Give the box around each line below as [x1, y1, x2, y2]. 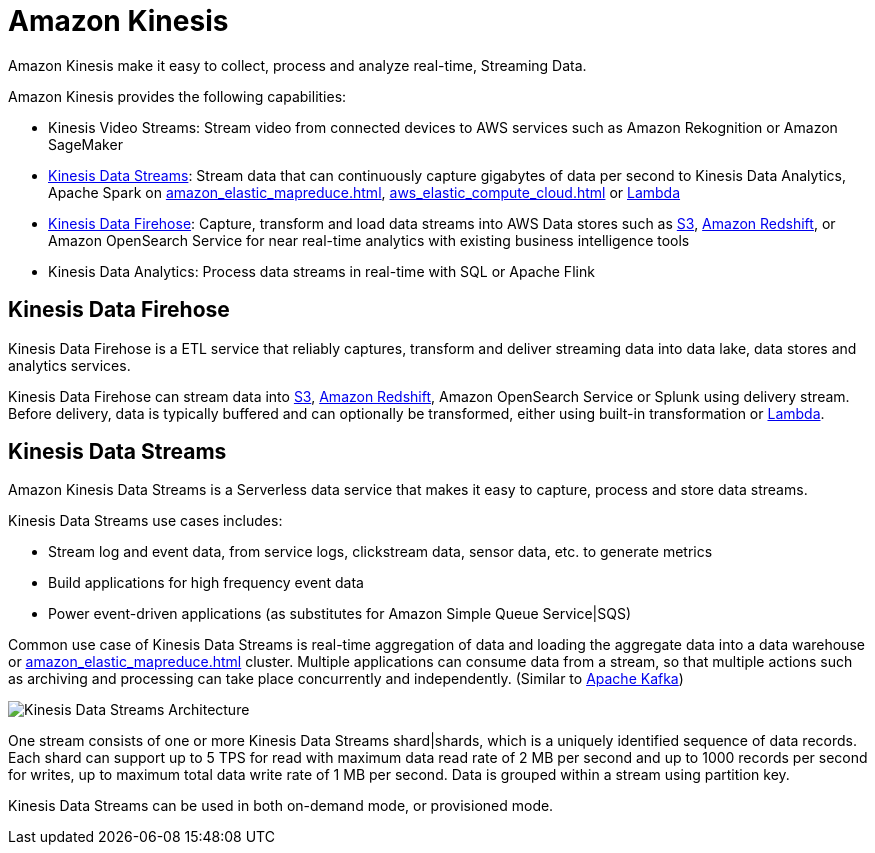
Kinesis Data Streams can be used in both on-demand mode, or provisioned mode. [8, 797, 554, 815]
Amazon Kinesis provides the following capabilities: [8, 87, 347, 105]
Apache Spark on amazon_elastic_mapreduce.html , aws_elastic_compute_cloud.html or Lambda [48, 183, 681, 201]
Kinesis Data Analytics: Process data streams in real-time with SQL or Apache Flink [48, 262, 595, 280]
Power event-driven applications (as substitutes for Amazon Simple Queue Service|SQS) [48, 605, 632, 623]
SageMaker [48, 135, 123, 153]
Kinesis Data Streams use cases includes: [8, 512, 283, 530]
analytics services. [8, 356, 131, 374]
